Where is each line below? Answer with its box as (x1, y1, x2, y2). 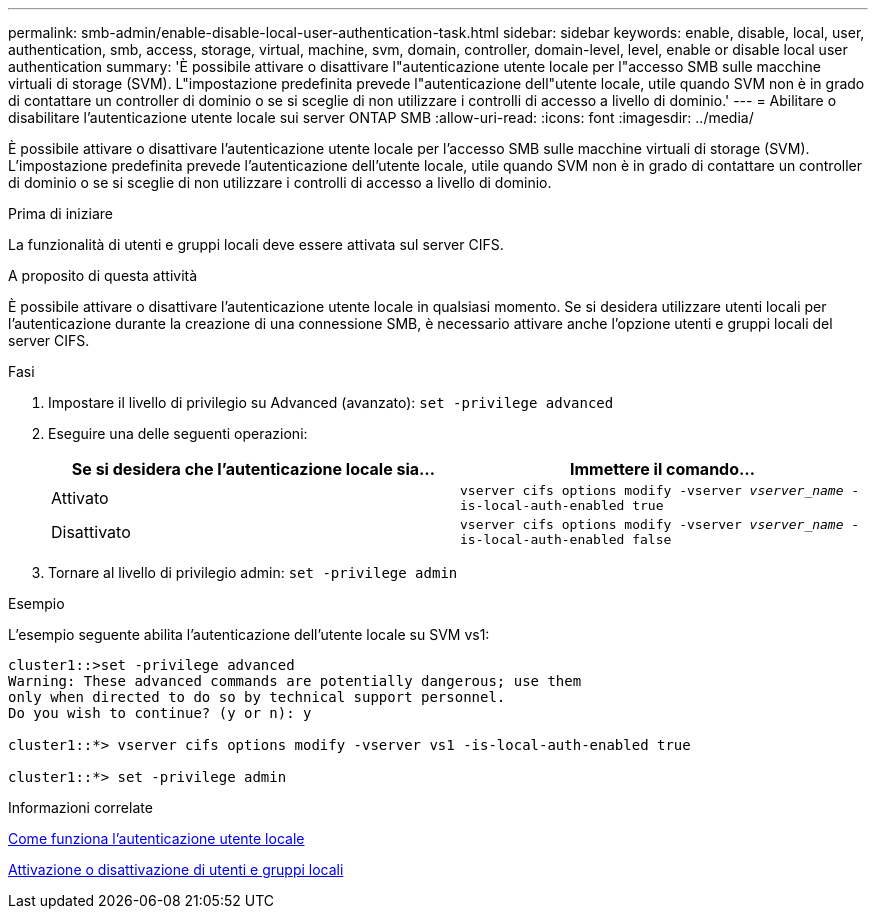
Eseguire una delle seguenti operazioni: (48, 425, 308, 442)
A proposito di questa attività (8, 267, 198, 284)
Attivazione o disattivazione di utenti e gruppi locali (8, 861, 344, 878)
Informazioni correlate (8, 799, 153, 816)
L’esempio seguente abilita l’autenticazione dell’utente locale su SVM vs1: (8, 626, 490, 643)
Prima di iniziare (8, 205, 113, 222)
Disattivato (51, 522, 131, 542)
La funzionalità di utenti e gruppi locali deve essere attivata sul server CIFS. (8, 236, 504, 253)
